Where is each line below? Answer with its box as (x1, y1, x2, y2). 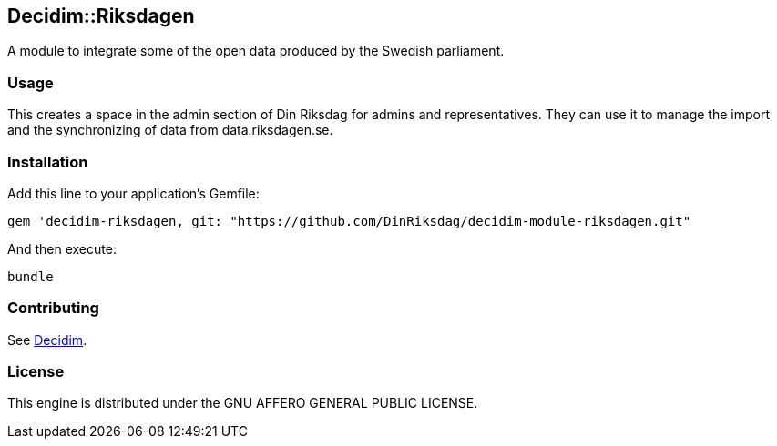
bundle (7, 269, 54, 284)
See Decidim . (7, 331, 87, 348)
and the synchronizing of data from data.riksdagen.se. (7, 122, 333, 138)
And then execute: (7, 240, 117, 257)
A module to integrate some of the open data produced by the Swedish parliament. (7, 43, 505, 59)
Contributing (7, 299, 99, 318)
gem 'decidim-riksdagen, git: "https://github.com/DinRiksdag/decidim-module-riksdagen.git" (7, 213, 691, 228)
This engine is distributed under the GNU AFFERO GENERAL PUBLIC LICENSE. (7, 395, 478, 411)
